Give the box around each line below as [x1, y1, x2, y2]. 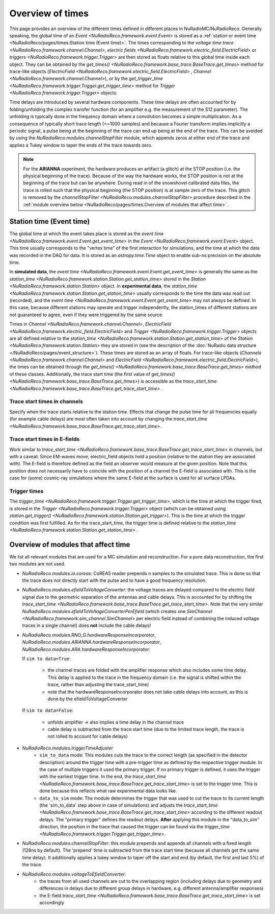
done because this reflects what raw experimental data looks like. [39, 788, 177, 794]
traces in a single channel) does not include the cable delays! [22, 622, 151, 628]
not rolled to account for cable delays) [47, 733, 128, 739]
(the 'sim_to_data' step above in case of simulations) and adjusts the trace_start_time [39, 802, 218, 808]
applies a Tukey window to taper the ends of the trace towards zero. [9, 142, 153, 148]
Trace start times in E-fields [9, 436, 80, 443]
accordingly [39, 900, 65, 906]
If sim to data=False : [22, 708, 74, 714]
